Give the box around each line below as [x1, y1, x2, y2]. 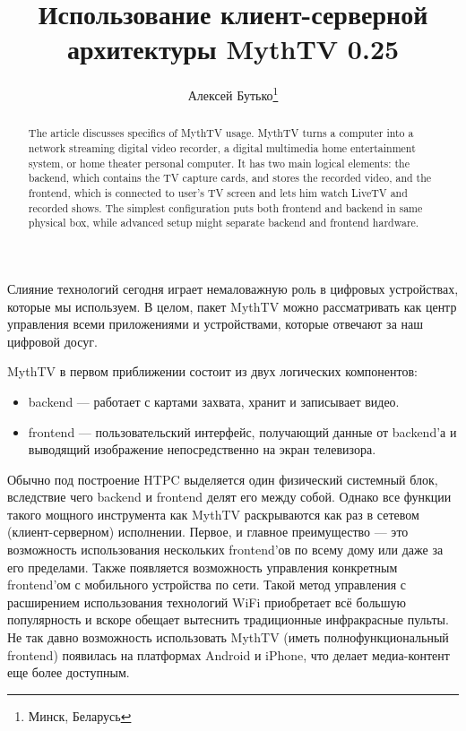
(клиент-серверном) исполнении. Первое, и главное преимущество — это [7, 522, 409, 541]
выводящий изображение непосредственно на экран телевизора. [28, 440, 376, 459]
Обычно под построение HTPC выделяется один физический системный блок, [7, 469, 438, 488]
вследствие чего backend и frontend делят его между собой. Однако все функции [7, 487, 452, 506]
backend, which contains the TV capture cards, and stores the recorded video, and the [28, 170, 432, 185]
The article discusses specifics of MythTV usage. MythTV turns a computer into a [28, 125, 414, 141]
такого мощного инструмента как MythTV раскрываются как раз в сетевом [7, 504, 419, 523]
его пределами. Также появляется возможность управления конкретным [7, 557, 398, 576]
